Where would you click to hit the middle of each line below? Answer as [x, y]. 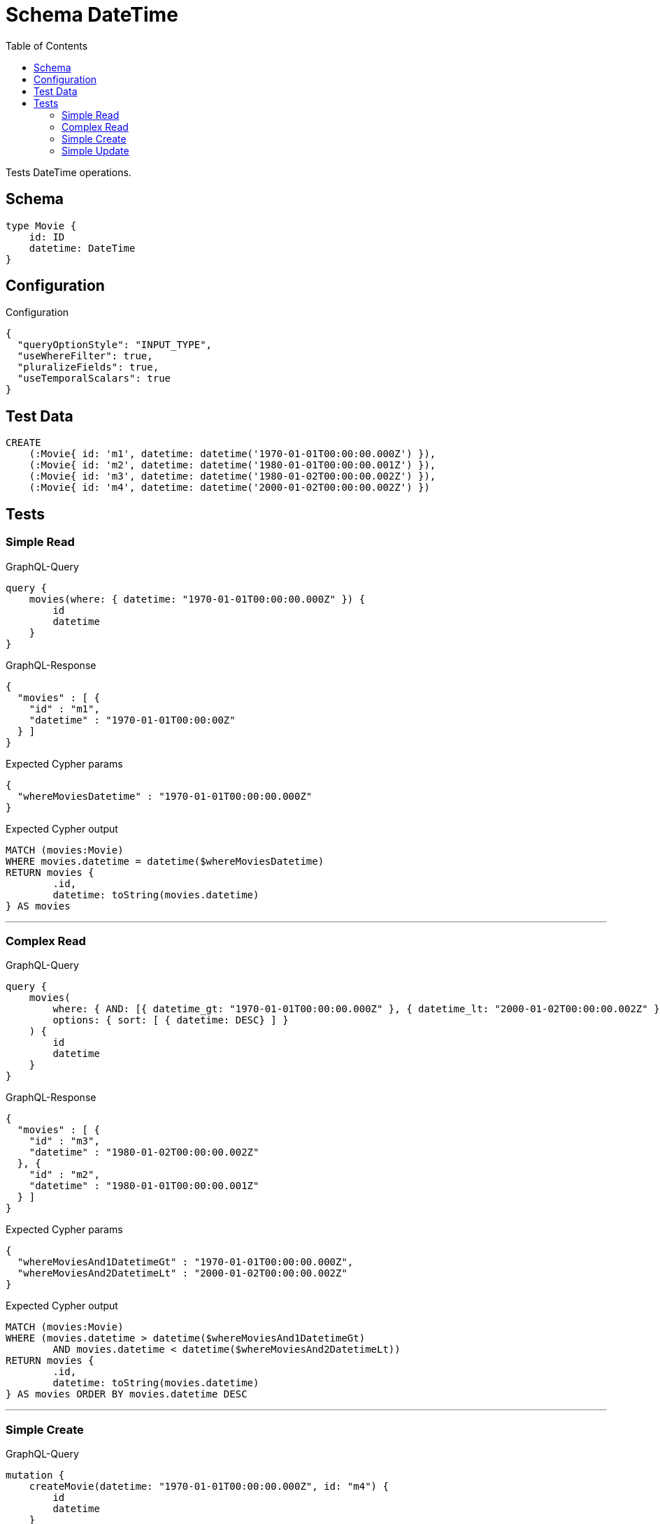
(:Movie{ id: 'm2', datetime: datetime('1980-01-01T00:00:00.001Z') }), [232, 465]
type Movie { [41, 225]
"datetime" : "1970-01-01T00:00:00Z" [132, 720]
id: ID [47, 237]
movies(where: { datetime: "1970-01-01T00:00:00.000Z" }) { [197, 599]
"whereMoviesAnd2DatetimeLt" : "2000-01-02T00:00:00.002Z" [182, 1273]
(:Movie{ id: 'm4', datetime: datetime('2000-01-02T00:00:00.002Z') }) [229, 488]
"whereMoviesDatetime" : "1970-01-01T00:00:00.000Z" [165, 796]
